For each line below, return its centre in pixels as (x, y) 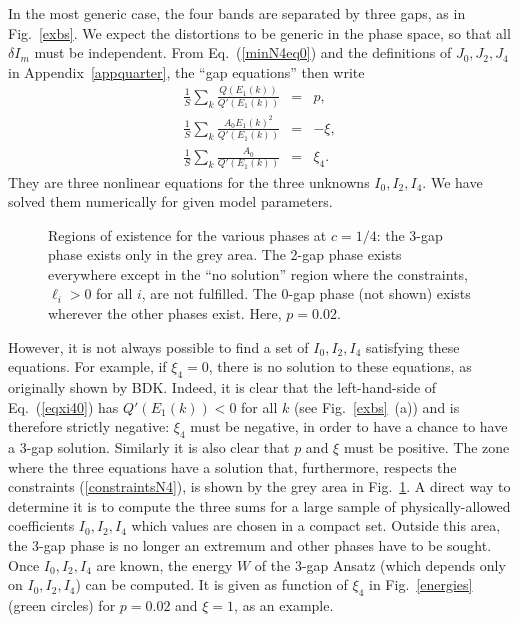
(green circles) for (62, 604)
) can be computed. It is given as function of (211, 584)
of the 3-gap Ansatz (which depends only (380, 564)
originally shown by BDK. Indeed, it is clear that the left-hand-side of (222, 387)
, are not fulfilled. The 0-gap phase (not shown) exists (306, 293)
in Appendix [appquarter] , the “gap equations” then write (186, 71)
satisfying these (412, 346)
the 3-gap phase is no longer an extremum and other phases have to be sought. (250, 545)
